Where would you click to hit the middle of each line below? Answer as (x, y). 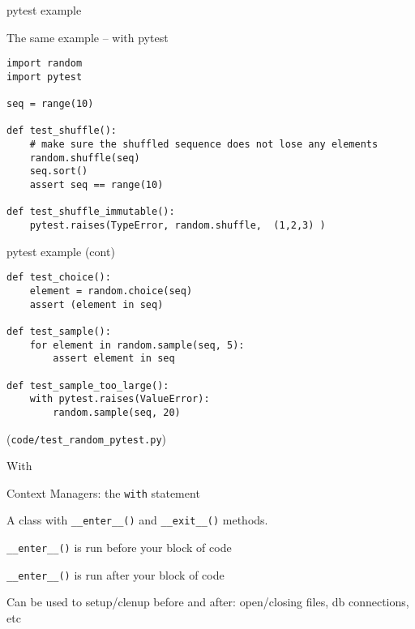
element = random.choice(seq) (111, 291)
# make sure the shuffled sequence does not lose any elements (204, 145)
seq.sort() (59, 171)
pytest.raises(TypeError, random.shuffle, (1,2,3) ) (178, 226)
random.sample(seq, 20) (117, 412)
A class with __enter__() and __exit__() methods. (137, 520)
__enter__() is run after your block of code (116, 574)
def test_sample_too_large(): (88, 385)
